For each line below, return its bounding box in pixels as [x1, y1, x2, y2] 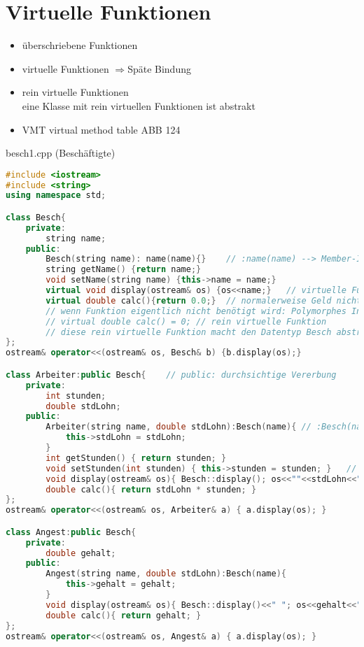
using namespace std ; [6, 190, 106, 201]
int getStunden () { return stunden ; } [45, 453, 227, 463]
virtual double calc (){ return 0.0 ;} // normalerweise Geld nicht [45, 295, 362, 306]
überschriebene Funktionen [22, 38, 138, 52]
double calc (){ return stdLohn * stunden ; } [45, 484, 257, 495]
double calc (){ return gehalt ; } [45, 610, 202, 620]
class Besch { [6, 212, 66, 222]
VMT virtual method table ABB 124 [22, 122, 181, 136]
